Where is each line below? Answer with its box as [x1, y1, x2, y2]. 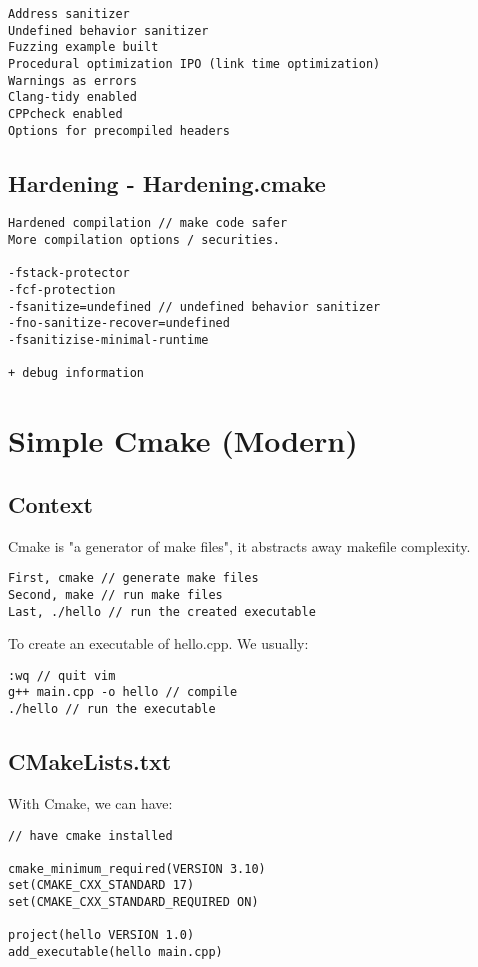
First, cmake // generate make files [8, 571, 259, 586]
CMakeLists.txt [8, 746, 172, 777]
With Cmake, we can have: [8, 792, 173, 813]
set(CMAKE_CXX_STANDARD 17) [8, 878, 195, 893]
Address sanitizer [8, 7, 130, 21]
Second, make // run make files [8, 587, 223, 602]
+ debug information [8, 366, 145, 381]
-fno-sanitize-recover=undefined [8, 316, 230, 331]
